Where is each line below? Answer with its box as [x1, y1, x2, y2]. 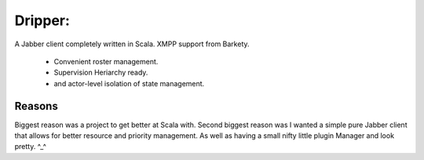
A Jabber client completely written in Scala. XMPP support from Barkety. [14, 39, 250, 49]
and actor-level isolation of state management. [53, 78, 205, 88]
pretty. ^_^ [14, 142, 47, 151]
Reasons [14, 99, 58, 113]
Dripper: [14, 12, 71, 29]
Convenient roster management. [53, 56, 159, 66]
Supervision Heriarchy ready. [53, 67, 148, 78]
